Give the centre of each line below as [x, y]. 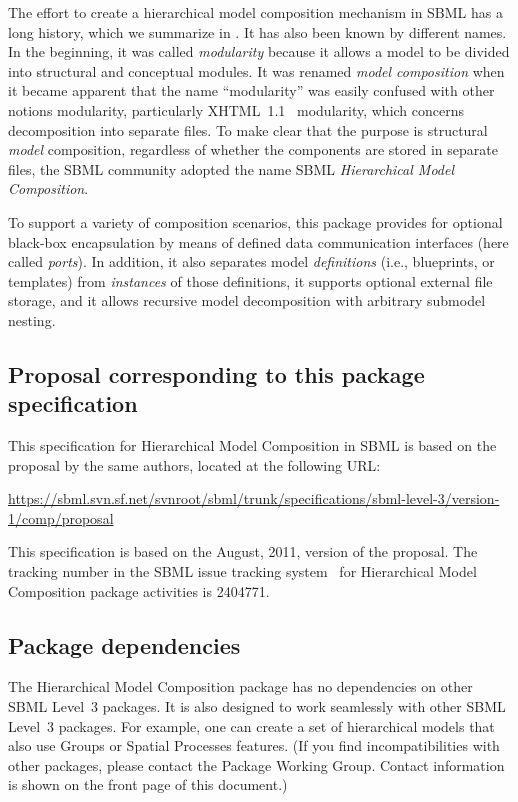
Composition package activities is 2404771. [139, 590]
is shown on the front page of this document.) [148, 784]
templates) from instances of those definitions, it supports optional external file [250, 280]
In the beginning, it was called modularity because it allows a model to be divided [259, 51]
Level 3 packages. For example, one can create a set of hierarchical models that [251, 725]
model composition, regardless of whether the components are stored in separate [253, 149]
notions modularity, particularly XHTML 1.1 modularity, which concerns [236, 109]
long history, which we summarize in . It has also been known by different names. [257, 31]
